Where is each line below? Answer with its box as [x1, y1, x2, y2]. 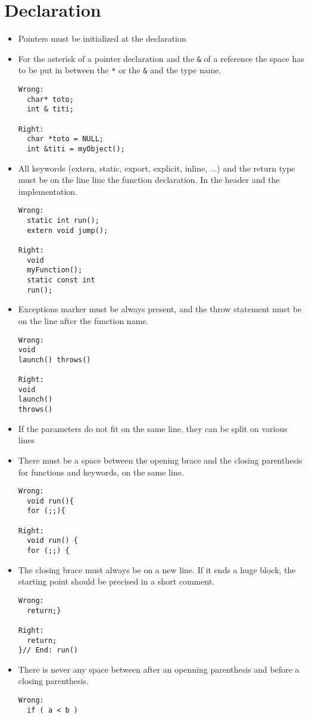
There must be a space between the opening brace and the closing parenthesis [18, 453, 302, 466]
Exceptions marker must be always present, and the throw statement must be [18, 303, 302, 315]
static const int [27, 276, 95, 284]
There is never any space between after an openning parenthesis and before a [18, 663, 299, 675]
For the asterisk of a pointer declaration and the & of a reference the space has [18, 52, 304, 64]
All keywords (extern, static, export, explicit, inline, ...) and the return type [18, 161, 295, 174]
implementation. [18, 185, 77, 197]
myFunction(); [27, 266, 83, 275]
